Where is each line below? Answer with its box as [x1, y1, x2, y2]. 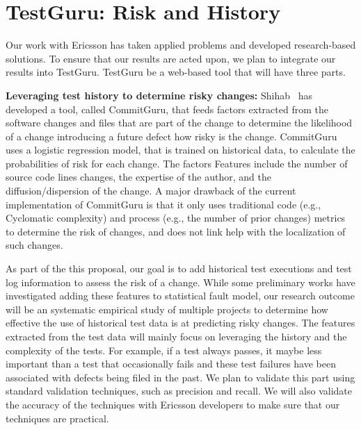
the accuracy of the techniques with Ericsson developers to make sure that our [6, 397, 340, 411]
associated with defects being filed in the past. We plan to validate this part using [6, 370, 355, 384]
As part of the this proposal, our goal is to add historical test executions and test [6, 261, 352, 276]
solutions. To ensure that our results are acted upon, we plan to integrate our [6, 51, 336, 65]
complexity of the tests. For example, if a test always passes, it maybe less [6, 342, 322, 357]
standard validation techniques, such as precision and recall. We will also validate [6, 383, 352, 398]
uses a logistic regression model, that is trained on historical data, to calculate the [6, 142, 355, 157]
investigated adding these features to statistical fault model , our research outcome [6, 288, 355, 303]
